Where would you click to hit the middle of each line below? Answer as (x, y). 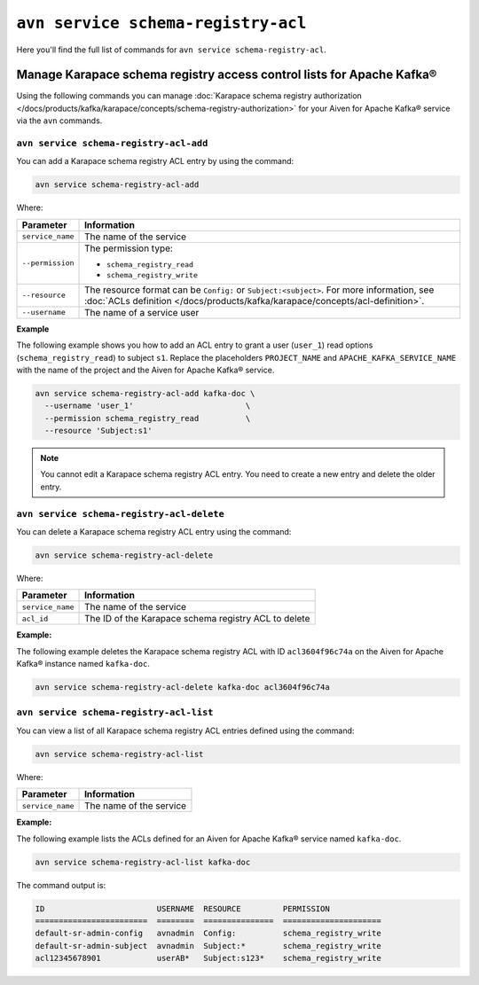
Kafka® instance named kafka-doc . (83, 664)
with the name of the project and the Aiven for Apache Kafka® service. (145, 370)
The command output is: (61, 885)
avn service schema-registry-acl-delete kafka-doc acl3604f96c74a (182, 688)
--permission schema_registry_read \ (148, 418)
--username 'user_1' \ (148, 406)
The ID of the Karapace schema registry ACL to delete (197, 619)
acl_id (35, 618)
